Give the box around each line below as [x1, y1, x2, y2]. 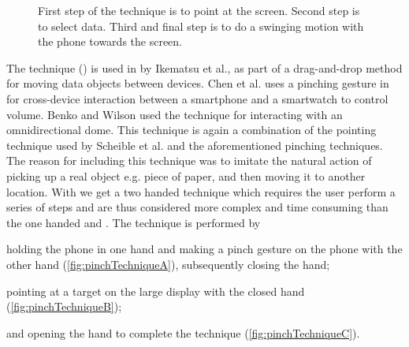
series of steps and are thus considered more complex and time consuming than [6, 199, 389, 215]
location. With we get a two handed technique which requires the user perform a [6, 183, 396, 200]
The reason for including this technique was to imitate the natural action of [6, 152, 372, 169]
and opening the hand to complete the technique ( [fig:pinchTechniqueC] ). [6, 324, 360, 341]
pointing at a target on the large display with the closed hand [6, 282, 305, 299]
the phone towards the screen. [38, 33, 182, 50]
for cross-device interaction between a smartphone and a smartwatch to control [6, 90, 389, 106]
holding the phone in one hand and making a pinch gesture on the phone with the [6, 241, 403, 257]
